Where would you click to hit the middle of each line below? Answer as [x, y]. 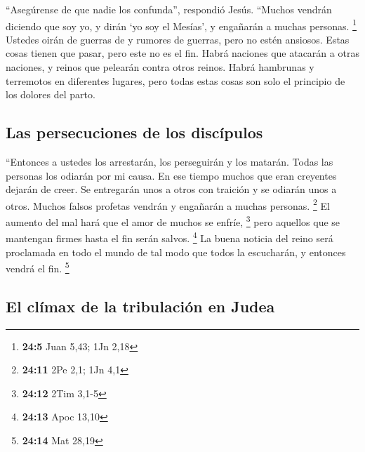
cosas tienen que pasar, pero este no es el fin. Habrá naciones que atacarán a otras [182, 53]
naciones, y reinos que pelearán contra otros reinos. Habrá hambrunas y [160, 67]
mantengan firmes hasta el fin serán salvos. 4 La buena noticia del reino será [170, 237]
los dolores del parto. [51, 94]
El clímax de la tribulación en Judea [140, 306]
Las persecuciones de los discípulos [134, 132]
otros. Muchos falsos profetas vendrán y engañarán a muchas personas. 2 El [168, 204]
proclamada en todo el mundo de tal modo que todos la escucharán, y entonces [176, 252]
